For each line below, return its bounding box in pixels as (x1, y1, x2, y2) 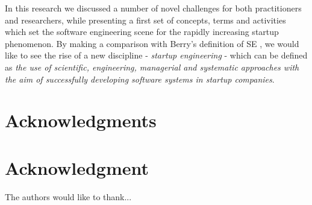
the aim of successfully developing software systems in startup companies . (5, 72, 275, 85)
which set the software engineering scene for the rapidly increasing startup (5, 25, 279, 38)
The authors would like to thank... (5, 190, 132, 203)
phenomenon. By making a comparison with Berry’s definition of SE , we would (5, 37, 299, 49)
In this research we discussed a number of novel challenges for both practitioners (5, 2, 302, 14)
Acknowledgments (5, 108, 157, 133)
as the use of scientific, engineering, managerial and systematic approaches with (5, 60, 299, 73)
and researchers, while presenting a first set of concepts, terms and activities (5, 13, 286, 26)
